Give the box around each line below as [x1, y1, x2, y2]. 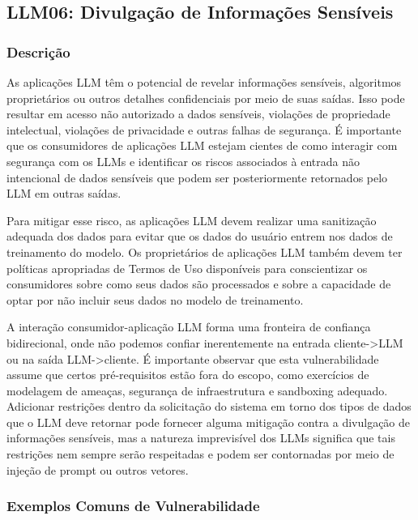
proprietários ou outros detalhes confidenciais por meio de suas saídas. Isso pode [6, 89, 405, 106]
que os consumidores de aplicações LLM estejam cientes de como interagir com [6, 137, 398, 154]
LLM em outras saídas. [6, 185, 122, 202]
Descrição [6, 41, 70, 62]
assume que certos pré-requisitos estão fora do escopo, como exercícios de [6, 366, 369, 383]
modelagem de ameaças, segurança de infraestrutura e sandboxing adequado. [6, 381, 388, 399]
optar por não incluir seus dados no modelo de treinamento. [6, 291, 304, 308]
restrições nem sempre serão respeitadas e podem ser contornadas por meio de [6, 445, 395, 462]
